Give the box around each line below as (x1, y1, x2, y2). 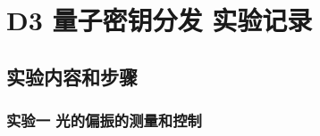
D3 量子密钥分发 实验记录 (6, 2, 313, 38)
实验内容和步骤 (6, 62, 138, 90)
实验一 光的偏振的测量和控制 (6, 109, 202, 132)
